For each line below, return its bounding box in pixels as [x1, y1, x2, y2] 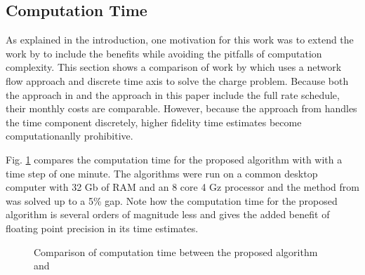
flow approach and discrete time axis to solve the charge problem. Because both [6, 73, 349, 88]
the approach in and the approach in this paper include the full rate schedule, [6, 87, 340, 102]
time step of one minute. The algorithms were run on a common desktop [6, 166, 318, 180]
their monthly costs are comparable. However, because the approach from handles [6, 101, 357, 116]
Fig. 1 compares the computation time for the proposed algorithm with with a [6, 152, 343, 166]
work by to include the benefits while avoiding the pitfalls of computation [6, 46, 322, 60]
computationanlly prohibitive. [6, 128, 133, 143]
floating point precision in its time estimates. [6, 220, 199, 235]
